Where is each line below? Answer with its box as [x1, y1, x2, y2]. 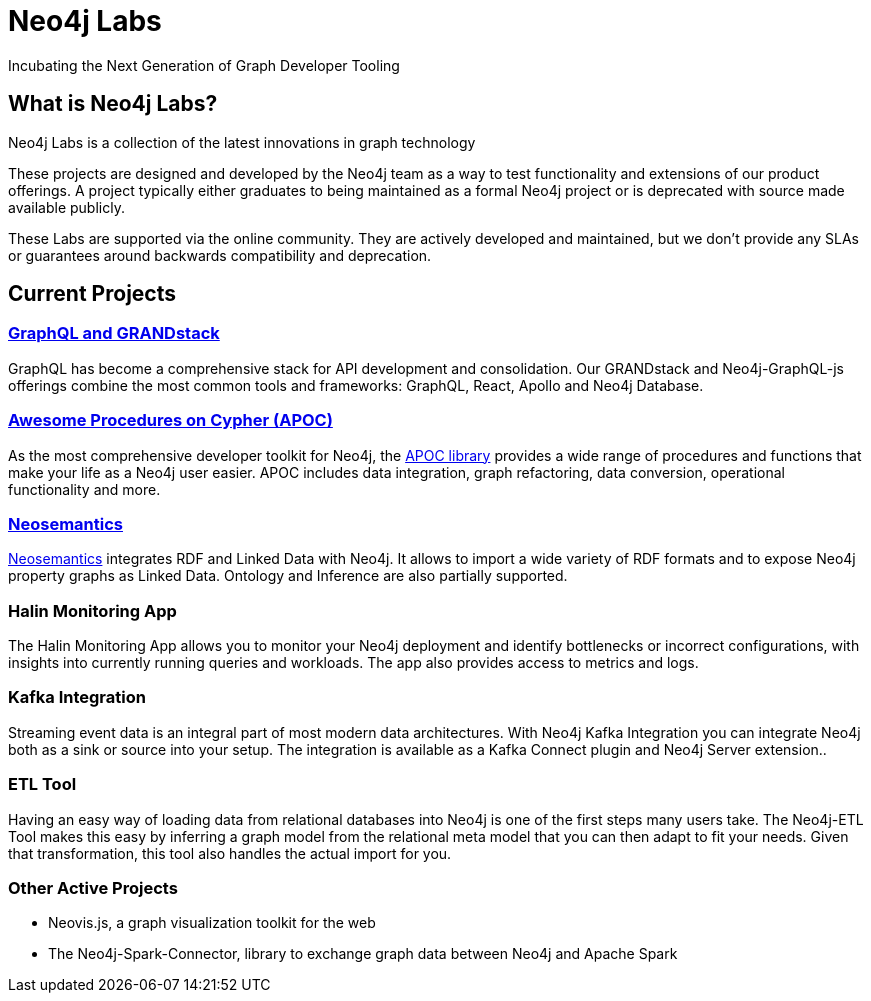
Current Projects [8, 281, 176, 307]
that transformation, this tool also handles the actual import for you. [8, 844, 452, 862]
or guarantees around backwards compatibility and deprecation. [8, 246, 432, 264]
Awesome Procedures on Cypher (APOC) [8, 410, 333, 431]
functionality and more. [8, 480, 161, 498]
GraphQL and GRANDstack [8, 323, 220, 344]
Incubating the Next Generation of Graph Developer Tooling [8, 56, 400, 74]
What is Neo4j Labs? [8, 91, 218, 117]
